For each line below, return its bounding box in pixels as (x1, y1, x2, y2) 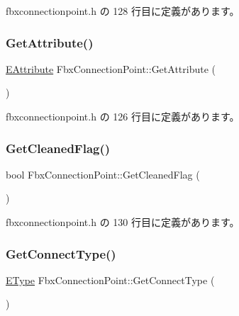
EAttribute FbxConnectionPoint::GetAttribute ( (6, 61, 216, 76)
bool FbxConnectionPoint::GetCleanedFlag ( (6, 167, 200, 181)
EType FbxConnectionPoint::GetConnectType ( (6, 272, 215, 287)
